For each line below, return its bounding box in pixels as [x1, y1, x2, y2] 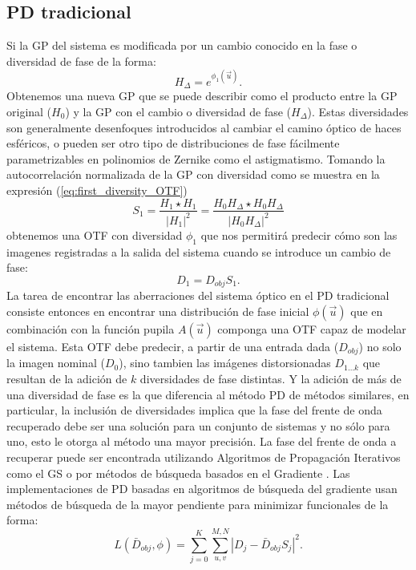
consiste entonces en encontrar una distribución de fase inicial [6, 302, 309, 319]
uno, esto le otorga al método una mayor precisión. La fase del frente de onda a [6, 433, 397, 450]
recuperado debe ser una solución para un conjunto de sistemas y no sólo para [6, 417, 390, 434]
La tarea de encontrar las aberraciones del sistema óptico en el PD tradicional [6, 287, 390, 304]
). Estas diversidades [307, 103, 409, 119]
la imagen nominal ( [6, 354, 105, 371]
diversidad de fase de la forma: [6, 52, 156, 69]
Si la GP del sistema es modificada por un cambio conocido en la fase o [6, 37, 357, 54]
